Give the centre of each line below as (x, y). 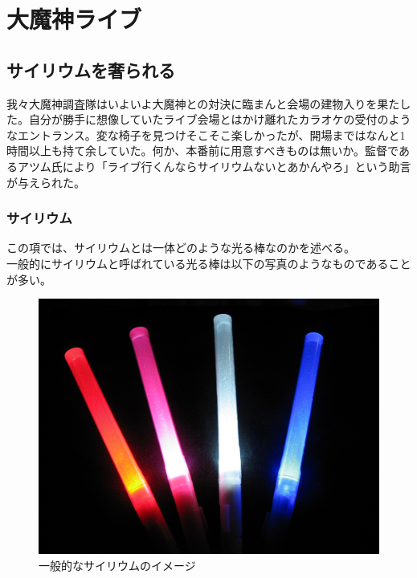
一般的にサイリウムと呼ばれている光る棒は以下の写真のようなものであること (209, 263)
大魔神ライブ (74, 19)
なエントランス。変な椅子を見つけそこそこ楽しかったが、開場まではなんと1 (206, 134)
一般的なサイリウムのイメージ (117, 565)
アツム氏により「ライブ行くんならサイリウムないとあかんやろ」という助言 (214, 166)
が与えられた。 (46, 182)
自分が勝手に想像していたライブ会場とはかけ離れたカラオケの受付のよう (220, 119)
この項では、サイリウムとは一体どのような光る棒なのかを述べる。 (181, 248)
